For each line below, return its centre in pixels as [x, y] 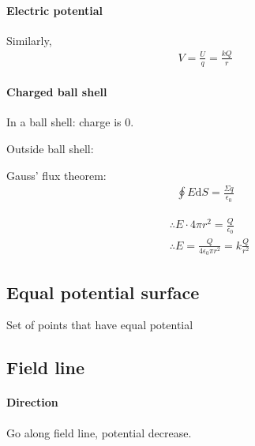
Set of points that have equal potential [100, 325]
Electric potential [55, 10]
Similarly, [29, 40]
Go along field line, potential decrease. [99, 432]
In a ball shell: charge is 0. [70, 122]
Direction [32, 402]
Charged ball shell [57, 92]
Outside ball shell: [50, 148]
